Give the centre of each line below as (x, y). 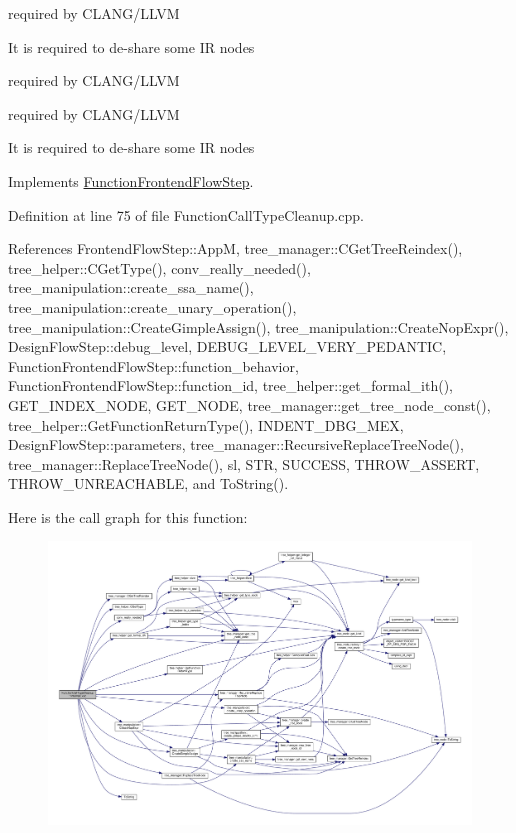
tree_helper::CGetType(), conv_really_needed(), (159, 267)
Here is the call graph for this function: (128, 516)
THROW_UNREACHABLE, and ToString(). (148, 483)
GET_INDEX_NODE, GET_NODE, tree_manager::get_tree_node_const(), (249, 404)
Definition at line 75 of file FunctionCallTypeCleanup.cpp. (186, 214)
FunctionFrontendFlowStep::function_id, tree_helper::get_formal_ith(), (230, 385)
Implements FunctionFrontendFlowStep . (131, 180)
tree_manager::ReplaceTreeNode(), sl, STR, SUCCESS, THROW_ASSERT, (244, 463)
